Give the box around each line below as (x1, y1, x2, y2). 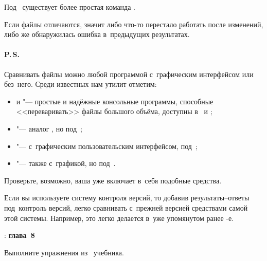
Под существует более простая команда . (4, 2, 135, 12)
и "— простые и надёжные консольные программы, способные (16, 96, 213, 106)
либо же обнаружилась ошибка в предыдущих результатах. (4, 29, 190, 40)
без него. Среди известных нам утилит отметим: (4, 79, 157, 89)
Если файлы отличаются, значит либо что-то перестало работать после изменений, (4, 18, 263, 29)
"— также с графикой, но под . (16, 158, 116, 169)
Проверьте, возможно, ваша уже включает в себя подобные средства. (4, 175, 222, 185)
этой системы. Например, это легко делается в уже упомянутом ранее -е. (4, 212, 234, 223)
